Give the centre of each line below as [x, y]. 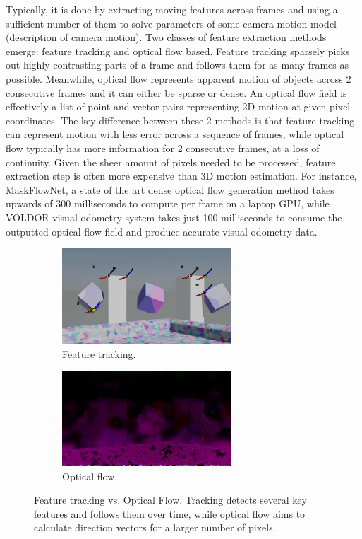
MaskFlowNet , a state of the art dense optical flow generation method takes [170, 189]
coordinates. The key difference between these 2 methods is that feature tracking [180, 120]
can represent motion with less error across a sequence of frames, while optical [175, 134]
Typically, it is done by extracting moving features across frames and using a [172, 9]
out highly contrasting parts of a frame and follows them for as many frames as [177, 65]
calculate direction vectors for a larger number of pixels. [155, 527]
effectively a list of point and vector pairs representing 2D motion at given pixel [178, 106]
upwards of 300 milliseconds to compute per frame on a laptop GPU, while [168, 203]
